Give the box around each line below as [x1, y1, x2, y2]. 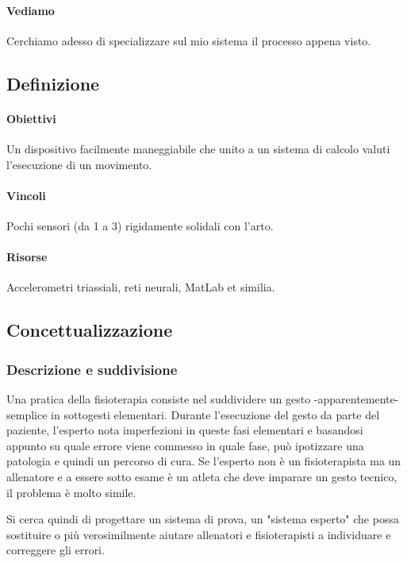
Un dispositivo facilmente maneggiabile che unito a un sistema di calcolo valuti [6, 140, 390, 156]
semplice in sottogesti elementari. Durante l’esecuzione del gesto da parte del [6, 406, 380, 422]
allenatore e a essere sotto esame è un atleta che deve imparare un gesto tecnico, [6, 468, 397, 484]
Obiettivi [6, 110, 56, 126]
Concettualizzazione [6, 318, 173, 342]
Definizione [6, 71, 100, 95]
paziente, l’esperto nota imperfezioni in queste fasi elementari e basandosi [6, 422, 363, 438]
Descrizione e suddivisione [6, 359, 178, 379]
